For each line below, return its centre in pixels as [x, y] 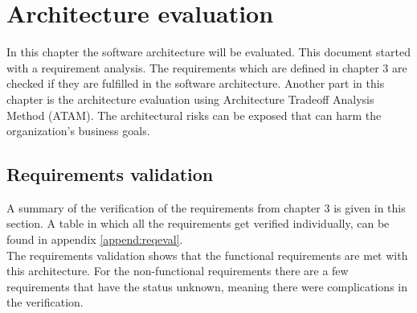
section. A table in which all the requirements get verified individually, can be [198, 223]
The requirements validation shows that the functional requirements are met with [207, 255]
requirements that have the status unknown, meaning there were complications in [207, 286]
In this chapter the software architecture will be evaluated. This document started [208, 52]
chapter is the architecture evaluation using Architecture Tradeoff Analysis [190, 99]
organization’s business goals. [78, 131]
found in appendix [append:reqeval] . [95, 239]
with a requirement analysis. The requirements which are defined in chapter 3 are [207, 67]
